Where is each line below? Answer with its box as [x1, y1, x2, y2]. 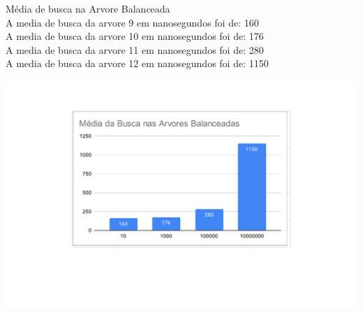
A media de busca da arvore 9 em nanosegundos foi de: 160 [6, 15, 259, 29]
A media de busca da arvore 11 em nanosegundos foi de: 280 [6, 42, 264, 57]
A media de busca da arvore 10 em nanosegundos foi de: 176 [6, 29, 264, 43]
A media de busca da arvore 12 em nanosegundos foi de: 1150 [6, 56, 269, 71]
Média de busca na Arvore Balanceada [6, 1, 170, 15]
